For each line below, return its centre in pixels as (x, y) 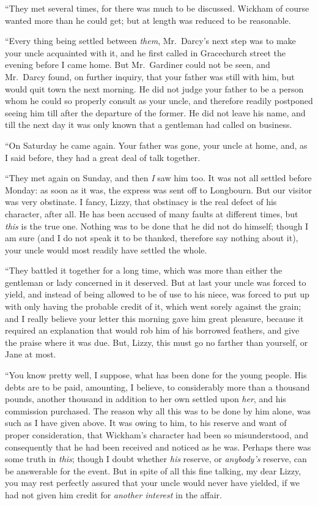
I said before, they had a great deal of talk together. (103, 157)
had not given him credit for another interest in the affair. (113, 494)
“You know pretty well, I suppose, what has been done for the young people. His (156, 375)
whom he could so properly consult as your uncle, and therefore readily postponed (159, 101)
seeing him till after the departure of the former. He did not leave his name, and (155, 112)
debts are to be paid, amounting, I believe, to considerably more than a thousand (157, 387)
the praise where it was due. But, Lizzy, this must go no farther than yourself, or (157, 342)
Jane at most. (31, 354)
